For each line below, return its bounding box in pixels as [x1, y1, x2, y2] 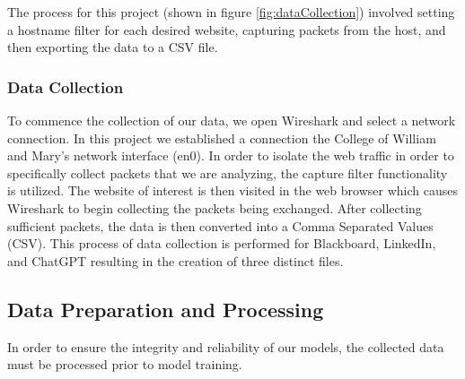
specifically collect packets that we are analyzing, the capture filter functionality [7, 163, 448, 182]
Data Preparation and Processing [7, 295, 324, 323]
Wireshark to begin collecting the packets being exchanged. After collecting [7, 198, 422, 217]
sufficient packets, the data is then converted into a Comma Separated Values [7, 216, 434, 235]
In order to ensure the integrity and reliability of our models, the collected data [7, 337, 444, 356]
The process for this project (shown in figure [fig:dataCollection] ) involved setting [7, 3, 455, 21]
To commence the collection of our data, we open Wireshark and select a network [7, 111, 456, 129]
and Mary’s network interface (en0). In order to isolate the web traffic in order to [7, 146, 454, 165]
